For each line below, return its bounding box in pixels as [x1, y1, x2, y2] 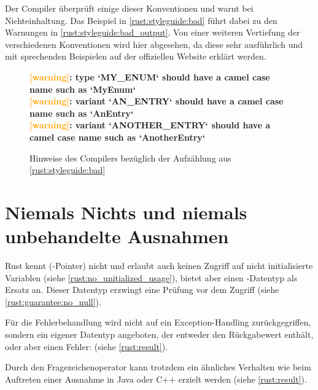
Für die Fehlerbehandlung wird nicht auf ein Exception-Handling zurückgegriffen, [5, 316, 311, 329]
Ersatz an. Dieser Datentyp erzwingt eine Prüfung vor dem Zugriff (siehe [5, 283, 279, 296]
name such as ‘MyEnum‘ [29, 82, 136, 95]
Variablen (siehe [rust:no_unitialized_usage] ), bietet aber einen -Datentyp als [5, 271, 298, 284]
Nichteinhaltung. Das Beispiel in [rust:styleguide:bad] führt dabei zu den [5, 14, 277, 26]
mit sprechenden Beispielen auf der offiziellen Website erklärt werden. [5, 50, 266, 63]
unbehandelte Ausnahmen [5, 224, 229, 249]
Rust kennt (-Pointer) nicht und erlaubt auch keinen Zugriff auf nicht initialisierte [5, 259, 313, 272]
